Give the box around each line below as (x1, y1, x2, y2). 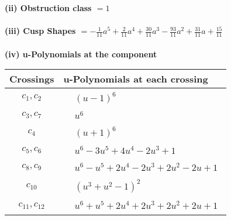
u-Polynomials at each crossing (63, 72, 208, 86)
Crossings (9, 72, 54, 86)
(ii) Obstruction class (5, 2, 92, 13)
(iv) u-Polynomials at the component (5, 47, 157, 60)
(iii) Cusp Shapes (5, 25, 76, 37)
